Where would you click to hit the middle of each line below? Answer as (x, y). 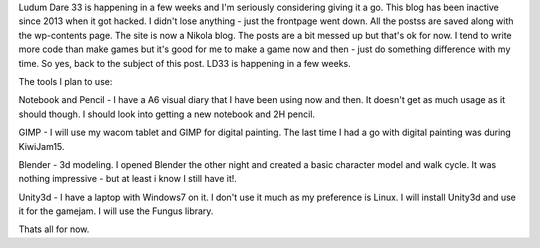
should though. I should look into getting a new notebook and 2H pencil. (166, 114)
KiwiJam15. (41, 146)
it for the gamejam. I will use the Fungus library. (116, 211)
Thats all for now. (54, 229)
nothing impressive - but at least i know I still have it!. (127, 179)
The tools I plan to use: (65, 81)
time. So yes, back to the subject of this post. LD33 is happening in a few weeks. (185, 63)
